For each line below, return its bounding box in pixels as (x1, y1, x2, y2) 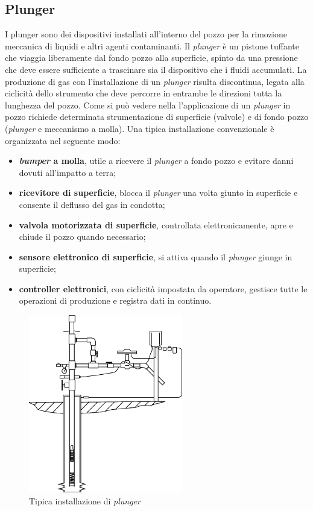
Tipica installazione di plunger (29, 495, 141, 507)
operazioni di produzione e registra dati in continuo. (19, 294, 212, 307)
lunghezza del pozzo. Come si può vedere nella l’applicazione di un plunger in (5, 98, 291, 111)
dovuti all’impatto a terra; (19, 166, 116, 178)
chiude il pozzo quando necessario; (19, 230, 146, 243)
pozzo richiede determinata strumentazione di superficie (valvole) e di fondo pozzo (5, 110, 309, 123)
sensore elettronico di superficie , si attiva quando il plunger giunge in (19, 250, 292, 263)
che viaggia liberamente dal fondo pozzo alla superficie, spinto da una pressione (5, 51, 298, 64)
